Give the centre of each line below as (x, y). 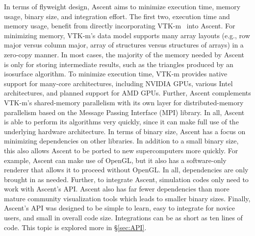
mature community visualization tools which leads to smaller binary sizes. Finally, (127, 198)
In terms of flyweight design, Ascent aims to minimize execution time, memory (122, 6)
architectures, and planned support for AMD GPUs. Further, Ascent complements (127, 93)
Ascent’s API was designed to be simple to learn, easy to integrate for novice (119, 208)
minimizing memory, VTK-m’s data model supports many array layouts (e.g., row (127, 35)
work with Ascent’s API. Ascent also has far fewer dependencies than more (117, 189)
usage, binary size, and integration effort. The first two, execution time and (117, 16)
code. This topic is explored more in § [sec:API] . (75, 227)
